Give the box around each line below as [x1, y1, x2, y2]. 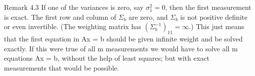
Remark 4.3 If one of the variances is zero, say [4, 2, 144, 12]
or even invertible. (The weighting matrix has [4, 21, 141, 32]
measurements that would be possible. [4, 62, 119, 73]
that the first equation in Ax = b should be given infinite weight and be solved [4, 33, 243, 43]
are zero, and [128, 11, 168, 22]
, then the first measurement [165, 2, 252, 12]
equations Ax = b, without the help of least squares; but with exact [4, 53, 210, 63]
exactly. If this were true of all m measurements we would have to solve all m [4, 43, 238, 53]
